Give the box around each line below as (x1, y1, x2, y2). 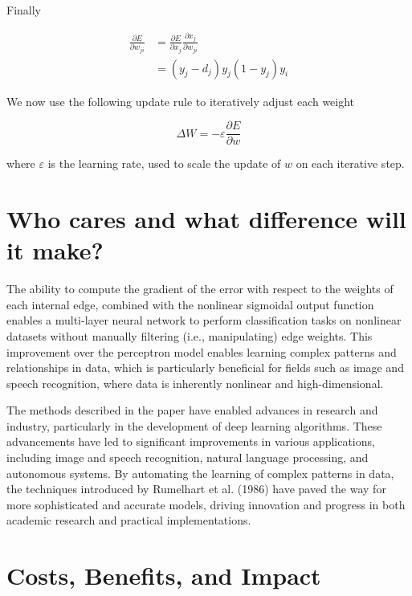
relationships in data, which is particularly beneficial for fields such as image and (6, 359, 404, 376)
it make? (6, 234, 104, 267)
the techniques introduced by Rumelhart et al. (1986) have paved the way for (6, 480, 386, 497)
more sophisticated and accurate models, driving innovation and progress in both (6, 496, 406, 512)
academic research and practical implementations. (6, 512, 251, 529)
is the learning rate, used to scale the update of (47, 155, 281, 172)
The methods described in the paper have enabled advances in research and (6, 402, 378, 418)
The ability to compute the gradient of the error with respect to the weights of (6, 280, 394, 297)
